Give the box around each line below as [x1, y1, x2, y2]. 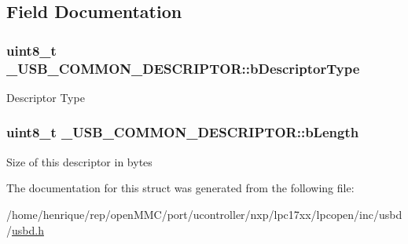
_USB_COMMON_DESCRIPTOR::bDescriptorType [6, 58, 360, 78]
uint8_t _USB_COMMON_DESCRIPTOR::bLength [6, 122, 359, 142]
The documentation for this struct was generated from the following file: [6, 180, 355, 196]
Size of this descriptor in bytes [6, 153, 153, 169]
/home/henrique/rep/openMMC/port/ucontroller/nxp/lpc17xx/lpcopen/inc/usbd [6, 206, 402, 222]
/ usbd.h [6, 221, 44, 238]
